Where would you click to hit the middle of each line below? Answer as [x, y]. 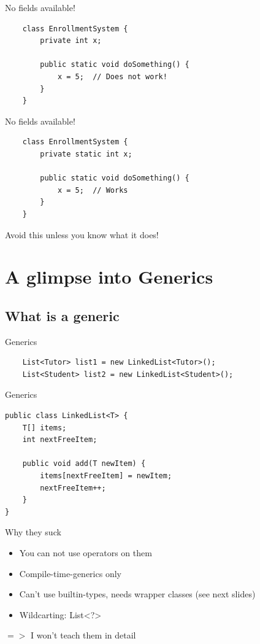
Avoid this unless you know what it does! [82, 234]
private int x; [71, 41]
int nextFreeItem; [60, 440]
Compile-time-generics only [70, 573]
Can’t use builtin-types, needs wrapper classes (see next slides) [137, 594]
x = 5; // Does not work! [112, 76]
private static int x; [86, 154]
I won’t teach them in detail [83, 635]
